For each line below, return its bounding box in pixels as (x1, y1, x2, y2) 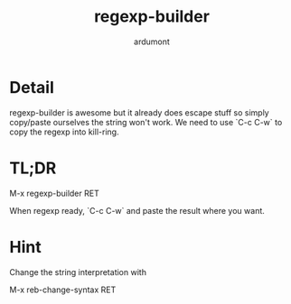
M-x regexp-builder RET (9, 188, 99, 198)
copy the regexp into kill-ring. (9, 126, 119, 137)
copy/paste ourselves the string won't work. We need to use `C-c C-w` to (9, 116, 283, 127)
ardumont (134, 36, 170, 47)
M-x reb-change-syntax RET (9, 284, 117, 295)
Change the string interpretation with (9, 266, 147, 277)
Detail (9, 77, 54, 97)
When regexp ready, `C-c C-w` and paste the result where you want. (9, 205, 265, 216)
